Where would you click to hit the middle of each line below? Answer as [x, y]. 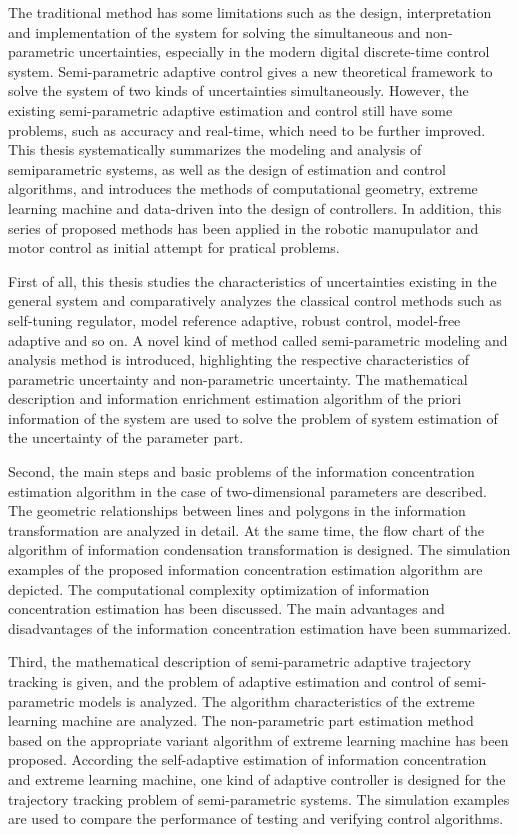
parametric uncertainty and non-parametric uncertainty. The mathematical [238, 378]
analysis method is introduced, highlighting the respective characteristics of [239, 359]
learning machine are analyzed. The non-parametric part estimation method [241, 720]
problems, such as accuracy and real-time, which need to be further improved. [247, 129]
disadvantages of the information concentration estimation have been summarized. [260, 627]
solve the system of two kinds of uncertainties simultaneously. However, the [238, 90]
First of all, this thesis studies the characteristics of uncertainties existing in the [252, 280]
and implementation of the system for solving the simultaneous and [214, 31]
